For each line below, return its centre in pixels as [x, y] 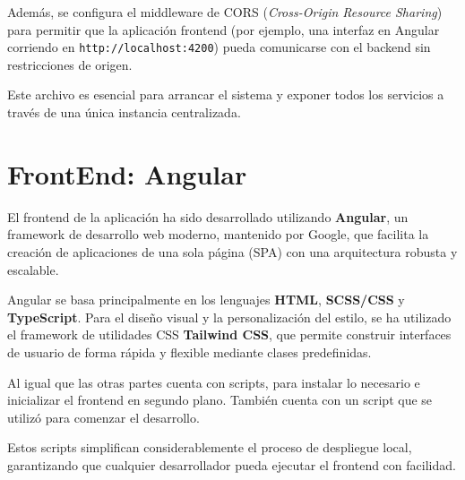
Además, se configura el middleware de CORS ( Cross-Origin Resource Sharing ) [225, 12]
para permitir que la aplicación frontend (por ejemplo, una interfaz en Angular [224, 29]
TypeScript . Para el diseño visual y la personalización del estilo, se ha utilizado [229, 317]
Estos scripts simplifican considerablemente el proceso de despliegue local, [210, 447]
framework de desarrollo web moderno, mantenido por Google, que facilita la [218, 234]
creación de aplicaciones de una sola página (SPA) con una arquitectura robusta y [232, 251]
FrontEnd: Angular [127, 173]
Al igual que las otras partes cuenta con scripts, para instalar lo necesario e [214, 382]
